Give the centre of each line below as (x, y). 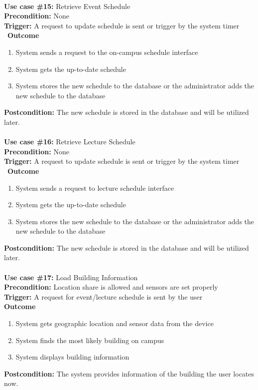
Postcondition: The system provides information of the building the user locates (129, 373)
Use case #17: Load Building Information (71, 277)
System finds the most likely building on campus (90, 340)
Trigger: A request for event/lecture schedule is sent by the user (103, 296)
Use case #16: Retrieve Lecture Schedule (70, 142)
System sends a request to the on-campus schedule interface (107, 52)
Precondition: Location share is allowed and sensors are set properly (111, 287)
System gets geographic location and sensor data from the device (115, 323)
